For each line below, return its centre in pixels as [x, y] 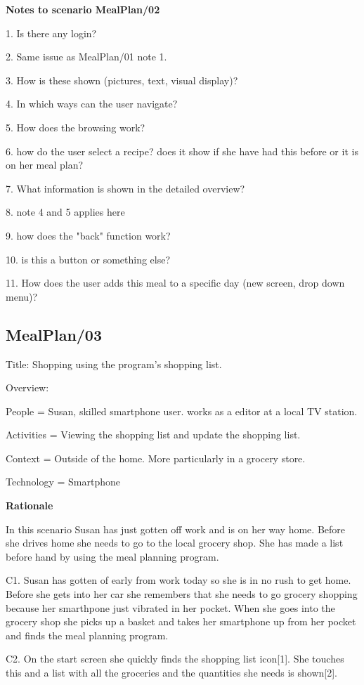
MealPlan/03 [54, 334]
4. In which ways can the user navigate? [92, 104]
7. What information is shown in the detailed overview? [125, 188]
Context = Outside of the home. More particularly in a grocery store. [156, 458]
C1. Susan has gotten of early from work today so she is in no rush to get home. [178, 580]
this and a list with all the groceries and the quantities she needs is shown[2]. [172, 673]
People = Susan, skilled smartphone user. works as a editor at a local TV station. [182, 411]
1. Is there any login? [51, 33]
